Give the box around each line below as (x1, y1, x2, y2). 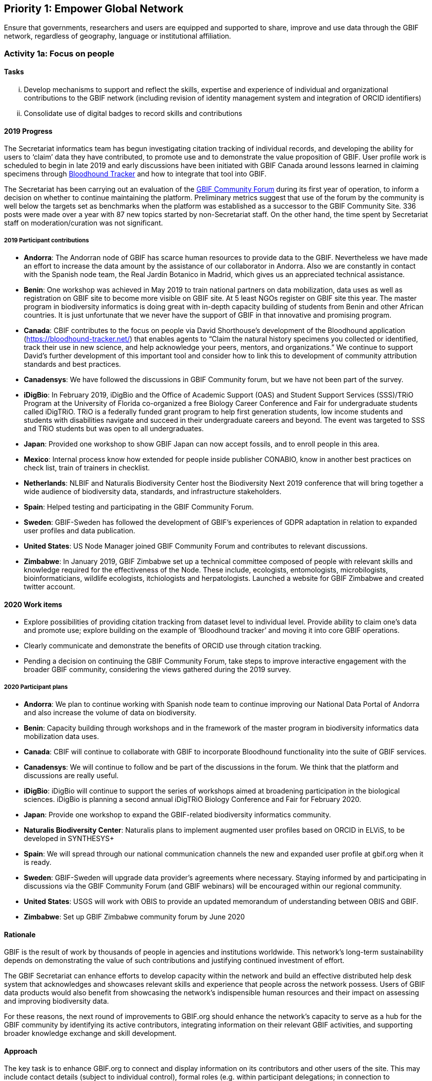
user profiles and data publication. (24, 526, 135, 535)
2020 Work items (4, 600, 62, 609)
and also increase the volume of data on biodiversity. (24, 708, 197, 717)
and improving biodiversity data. (4, 997, 109, 1006)
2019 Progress (4, 126, 53, 135)
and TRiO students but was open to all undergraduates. (24, 424, 204, 433)
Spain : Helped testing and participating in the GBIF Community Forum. (24, 503, 254, 512)
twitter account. (24, 582, 75, 591)
